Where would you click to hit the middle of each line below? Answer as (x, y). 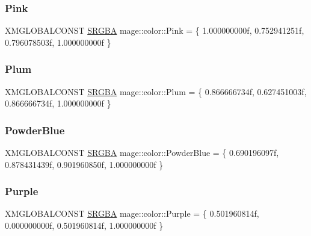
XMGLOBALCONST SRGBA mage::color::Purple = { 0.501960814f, (132, 213)
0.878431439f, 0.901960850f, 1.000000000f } (84, 164)
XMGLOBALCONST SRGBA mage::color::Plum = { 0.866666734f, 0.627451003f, (156, 91)
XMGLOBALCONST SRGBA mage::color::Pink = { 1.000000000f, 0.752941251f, (155, 30)
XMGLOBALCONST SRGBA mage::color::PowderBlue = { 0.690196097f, (142, 153)
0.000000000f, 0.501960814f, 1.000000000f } (84, 225)
